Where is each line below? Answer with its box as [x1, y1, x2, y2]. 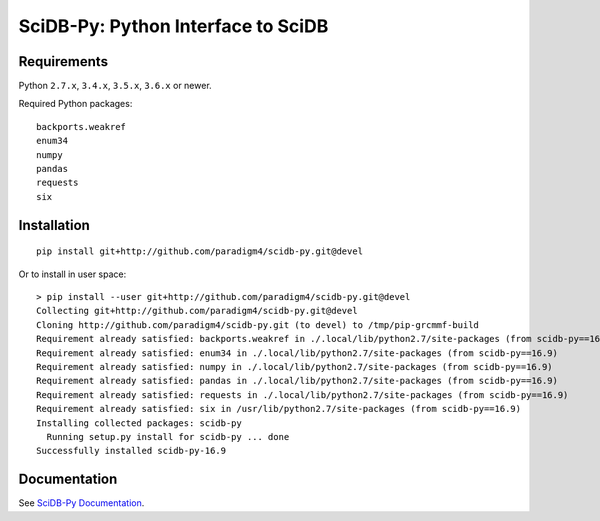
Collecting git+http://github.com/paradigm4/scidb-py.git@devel [36, 305, 359, 317]
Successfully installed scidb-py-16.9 [36, 445, 227, 457]
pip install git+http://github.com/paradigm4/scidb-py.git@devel [36, 246, 364, 257]
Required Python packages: [18, 98, 133, 110]
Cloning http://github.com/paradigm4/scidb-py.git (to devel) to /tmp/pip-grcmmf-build [36, 319, 480, 330]
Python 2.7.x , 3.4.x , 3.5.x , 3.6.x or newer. [18, 80, 212, 92]
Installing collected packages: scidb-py [36, 417, 242, 429]
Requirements [18, 53, 109, 70]
